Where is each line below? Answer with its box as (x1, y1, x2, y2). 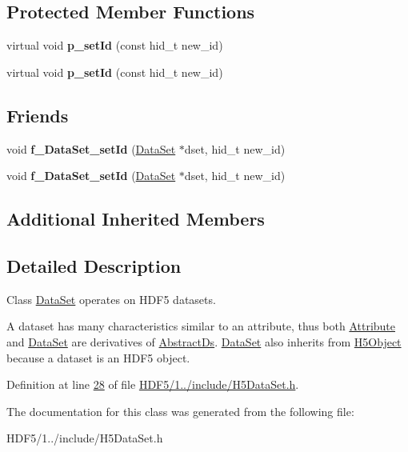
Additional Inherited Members (6, 206, 265, 231)
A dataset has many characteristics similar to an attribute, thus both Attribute (6, 318, 396, 334)
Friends (6, 102, 69, 127)
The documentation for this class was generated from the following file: (6, 402, 354, 419)
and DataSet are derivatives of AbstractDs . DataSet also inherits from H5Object (6, 333, 402, 350)
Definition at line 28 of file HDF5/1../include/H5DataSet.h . (6, 376, 299, 393)
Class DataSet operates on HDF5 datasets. (6, 290, 216, 307)
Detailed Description (6, 253, 182, 278)
